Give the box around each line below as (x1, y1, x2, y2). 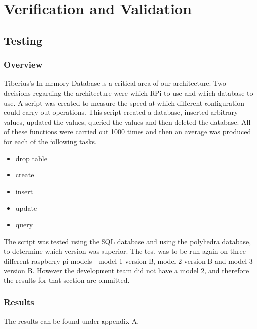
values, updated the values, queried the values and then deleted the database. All (4, 116, 251, 127)
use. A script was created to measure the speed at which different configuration (4, 97, 245, 108)
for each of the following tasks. (4, 136, 97, 146)
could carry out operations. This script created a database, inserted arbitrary (4, 107, 238, 117)
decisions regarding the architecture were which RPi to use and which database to (4, 87, 253, 98)
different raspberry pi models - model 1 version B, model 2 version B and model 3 (4, 255, 253, 266)
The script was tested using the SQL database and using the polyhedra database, (4, 236, 251, 246)
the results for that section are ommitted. (4, 274, 130, 285)
